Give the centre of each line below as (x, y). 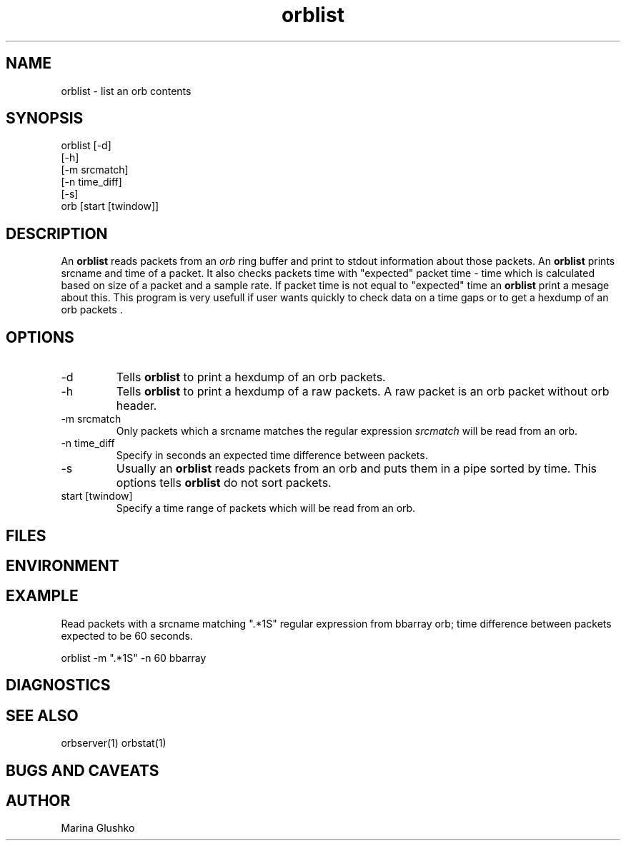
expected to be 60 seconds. (127, 635)
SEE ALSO (42, 715)
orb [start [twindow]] (110, 206)
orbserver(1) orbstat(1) (114, 743)
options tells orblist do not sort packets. (224, 483)
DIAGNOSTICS (58, 685)
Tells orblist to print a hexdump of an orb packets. (251, 377)
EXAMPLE (42, 596)
